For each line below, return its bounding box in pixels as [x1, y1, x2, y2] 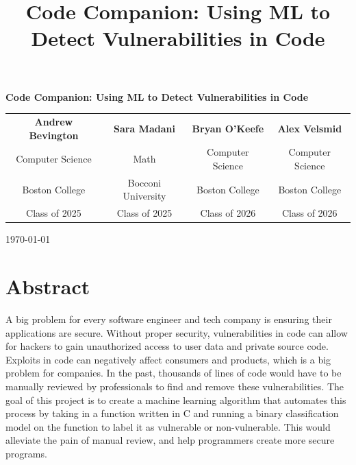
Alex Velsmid [277, 121, 342, 135]
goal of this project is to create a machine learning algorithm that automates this [5, 392, 346, 407]
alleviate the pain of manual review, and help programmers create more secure [5, 433, 335, 447]
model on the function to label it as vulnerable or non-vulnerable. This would [5, 419, 331, 433]
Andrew [34, 114, 73, 128]
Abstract [5, 272, 90, 300]
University [123, 189, 166, 203]
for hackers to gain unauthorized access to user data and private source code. [5, 339, 329, 353]
